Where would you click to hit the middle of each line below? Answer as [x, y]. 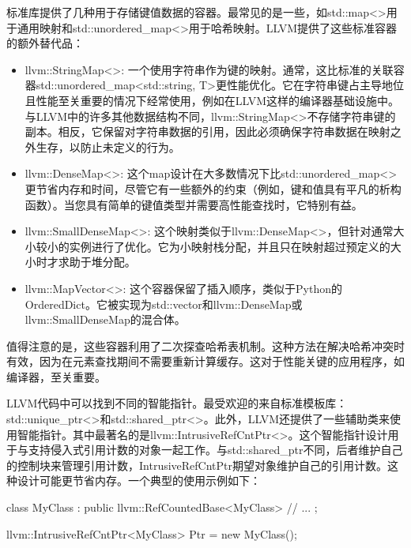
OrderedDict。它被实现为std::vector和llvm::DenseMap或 [164, 304]
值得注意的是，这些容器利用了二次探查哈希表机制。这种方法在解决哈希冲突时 [205, 345]
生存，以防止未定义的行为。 [108, 146]
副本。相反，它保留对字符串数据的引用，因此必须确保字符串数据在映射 [207, 131]
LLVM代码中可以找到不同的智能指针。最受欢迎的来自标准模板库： [177, 403]
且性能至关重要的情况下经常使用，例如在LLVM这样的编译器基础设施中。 [212, 100]
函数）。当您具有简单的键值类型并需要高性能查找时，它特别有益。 [194, 204]
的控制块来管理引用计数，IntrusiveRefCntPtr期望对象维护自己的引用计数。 [197, 465]
